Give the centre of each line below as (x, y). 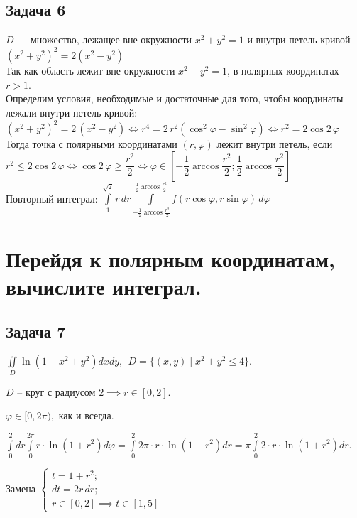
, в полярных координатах (283, 71)
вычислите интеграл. (104, 286)
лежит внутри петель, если (275, 144)
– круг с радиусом (56, 391)
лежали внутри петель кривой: (72, 113)
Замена (21, 489)
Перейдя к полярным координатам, (170, 258)
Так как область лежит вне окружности (90, 71)
